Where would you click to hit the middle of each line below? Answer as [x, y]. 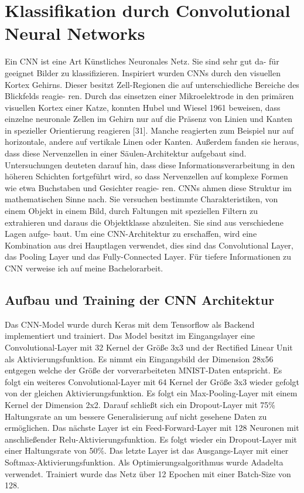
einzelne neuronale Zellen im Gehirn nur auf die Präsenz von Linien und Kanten [149, 119]
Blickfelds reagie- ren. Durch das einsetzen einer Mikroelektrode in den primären [149, 96]
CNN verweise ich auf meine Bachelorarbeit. [84, 268]
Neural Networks [75, 33]
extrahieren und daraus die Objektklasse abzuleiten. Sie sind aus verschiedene [144, 222]
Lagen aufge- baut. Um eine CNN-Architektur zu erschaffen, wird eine [131, 234]
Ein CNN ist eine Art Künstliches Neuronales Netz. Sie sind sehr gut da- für [142, 61]
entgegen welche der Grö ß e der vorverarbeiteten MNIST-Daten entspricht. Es [144, 370]
